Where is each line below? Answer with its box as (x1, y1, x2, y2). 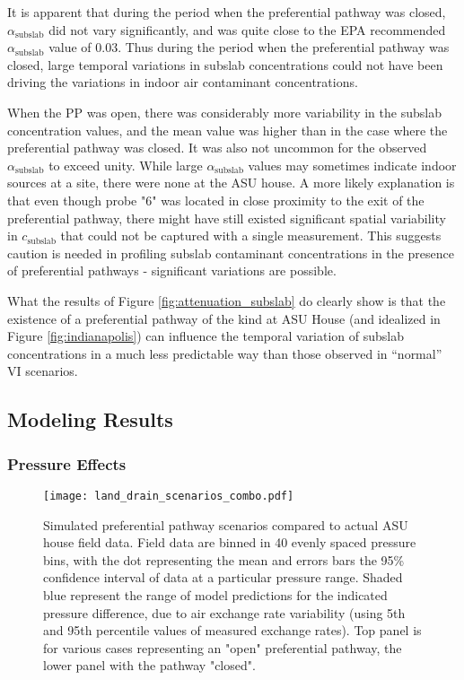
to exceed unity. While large (48, 155, 203, 174)
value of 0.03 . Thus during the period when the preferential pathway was (48, 38, 450, 57)
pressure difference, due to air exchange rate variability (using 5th (43, 603, 406, 622)
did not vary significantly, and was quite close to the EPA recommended (48, 20, 446, 39)
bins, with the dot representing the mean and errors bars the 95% (43, 550, 405, 569)
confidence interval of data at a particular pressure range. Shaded (43, 568, 403, 587)
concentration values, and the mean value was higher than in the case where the (7, 120, 448, 139)
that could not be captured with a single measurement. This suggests (60, 226, 442, 245)
